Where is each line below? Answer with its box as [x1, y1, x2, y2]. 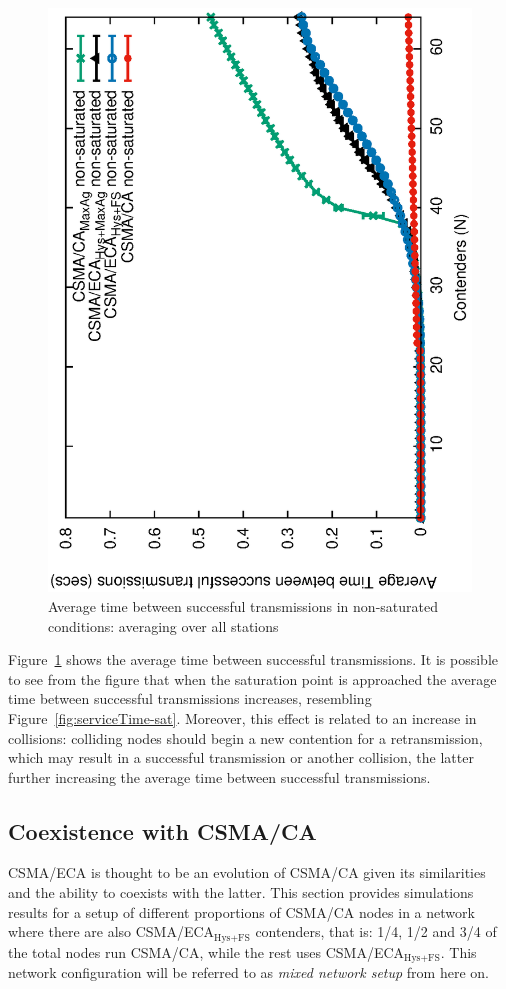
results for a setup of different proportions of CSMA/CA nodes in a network [8, 901, 475, 922]
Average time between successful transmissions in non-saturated [48, 595, 438, 616]
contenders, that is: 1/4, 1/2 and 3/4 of [255, 921, 497, 942]
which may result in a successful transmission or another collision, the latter [8, 747, 474, 768]
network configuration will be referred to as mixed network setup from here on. [8, 962, 489, 983]
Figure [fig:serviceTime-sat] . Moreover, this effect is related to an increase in [8, 707, 477, 728]
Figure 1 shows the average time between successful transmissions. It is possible [8, 649, 498, 670]
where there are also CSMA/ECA [8, 921, 215, 942]
